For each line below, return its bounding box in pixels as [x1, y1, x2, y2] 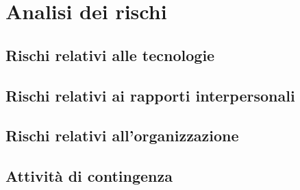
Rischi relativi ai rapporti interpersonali [5, 84, 295, 106]
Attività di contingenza [5, 165, 173, 187]
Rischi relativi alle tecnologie [5, 44, 215, 65]
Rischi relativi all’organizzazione [5, 125, 239, 146]
